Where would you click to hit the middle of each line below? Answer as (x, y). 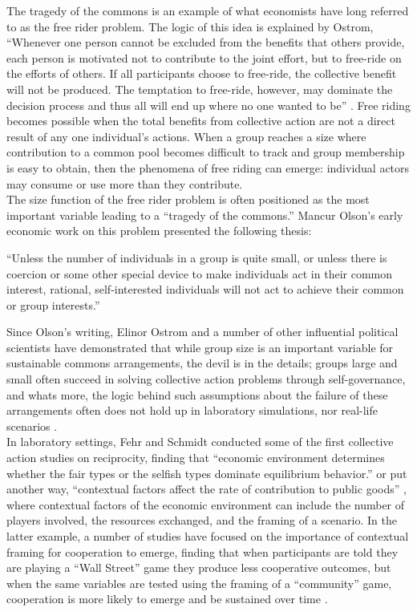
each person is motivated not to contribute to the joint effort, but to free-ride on (204, 57)
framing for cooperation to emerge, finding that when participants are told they (202, 551)
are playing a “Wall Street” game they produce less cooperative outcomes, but (199, 567)
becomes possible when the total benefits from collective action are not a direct (201, 121)
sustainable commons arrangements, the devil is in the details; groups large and (202, 363)
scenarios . (32, 426)
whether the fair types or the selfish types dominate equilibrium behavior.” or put (207, 473)
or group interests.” (53, 304)
